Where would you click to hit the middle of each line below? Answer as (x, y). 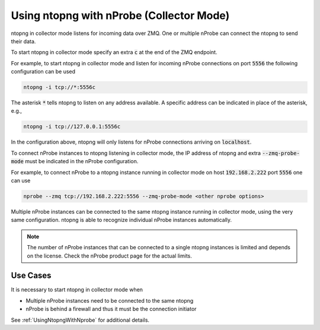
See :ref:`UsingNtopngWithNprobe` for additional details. (80, 320)
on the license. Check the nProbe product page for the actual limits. (110, 256)
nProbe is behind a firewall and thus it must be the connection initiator (111, 309)
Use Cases (31, 276)
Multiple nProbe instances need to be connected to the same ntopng (110, 300)
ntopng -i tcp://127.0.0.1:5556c (72, 127)
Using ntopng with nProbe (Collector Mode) (120, 15)
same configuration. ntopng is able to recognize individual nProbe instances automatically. (121, 220)
